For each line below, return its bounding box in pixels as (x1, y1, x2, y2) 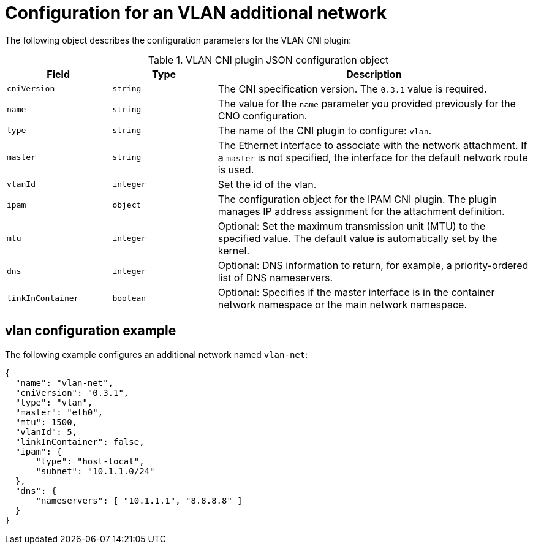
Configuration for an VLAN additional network (5, 2, 387, 23)
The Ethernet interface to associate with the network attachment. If (217, 138, 527, 151)
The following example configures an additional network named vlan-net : (5, 349, 308, 360)
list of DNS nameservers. (217, 271, 333, 284)
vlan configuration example (5, 323, 176, 339)
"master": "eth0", (15, 407, 104, 417)
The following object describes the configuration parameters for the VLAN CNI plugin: (5, 34, 352, 45)
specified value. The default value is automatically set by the (217, 232, 497, 244)
